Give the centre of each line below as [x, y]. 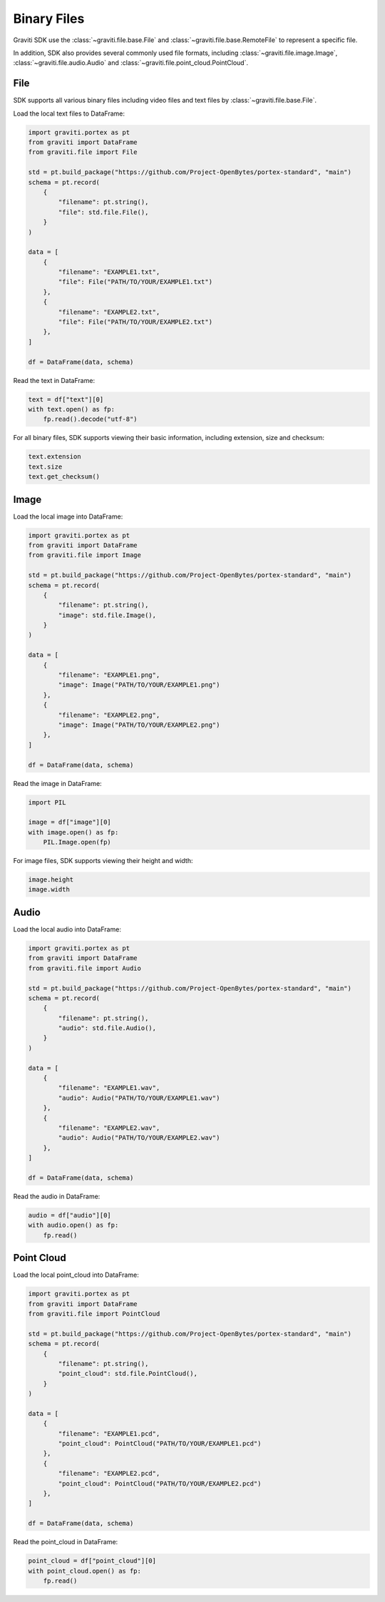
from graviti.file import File [83, 152]
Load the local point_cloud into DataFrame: [76, 1275]
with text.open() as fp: [72, 409]
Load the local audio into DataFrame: [67, 929]
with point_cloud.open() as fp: [85, 1571]
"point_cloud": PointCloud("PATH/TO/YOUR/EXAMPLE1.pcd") [160, 1444]
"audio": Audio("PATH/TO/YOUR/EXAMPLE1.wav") [139, 1098]
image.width [49, 889]
